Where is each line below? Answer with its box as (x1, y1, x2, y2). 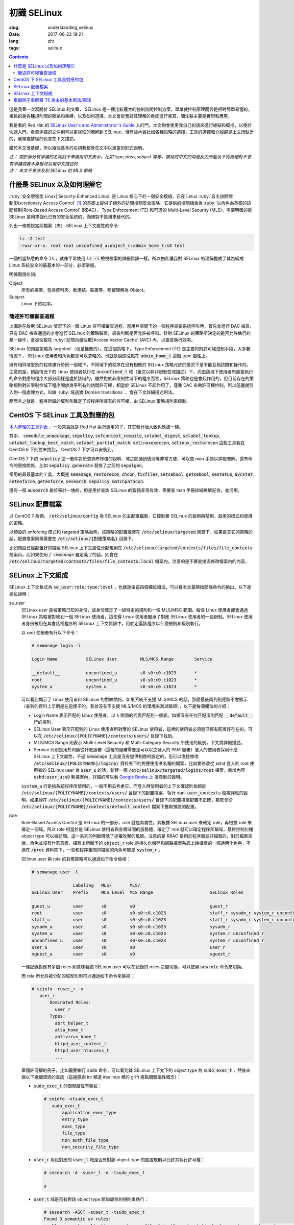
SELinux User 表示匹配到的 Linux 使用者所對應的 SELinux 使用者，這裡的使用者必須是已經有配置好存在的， (33, 726, 248, 732)
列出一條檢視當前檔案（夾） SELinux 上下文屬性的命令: (9, 223, 120, 229)
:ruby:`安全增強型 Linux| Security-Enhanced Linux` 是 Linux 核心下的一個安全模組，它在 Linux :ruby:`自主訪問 (9, 193, 229, 199)
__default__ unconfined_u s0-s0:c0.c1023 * (31, 670, 197, 676)
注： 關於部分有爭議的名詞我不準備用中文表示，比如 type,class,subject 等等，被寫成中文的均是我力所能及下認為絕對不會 (9, 154, 252, 160)
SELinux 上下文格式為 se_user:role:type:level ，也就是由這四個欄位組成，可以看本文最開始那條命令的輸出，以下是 (9, 584, 252, 590)
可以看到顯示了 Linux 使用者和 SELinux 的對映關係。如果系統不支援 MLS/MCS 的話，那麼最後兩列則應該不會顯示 (21, 696, 248, 703)
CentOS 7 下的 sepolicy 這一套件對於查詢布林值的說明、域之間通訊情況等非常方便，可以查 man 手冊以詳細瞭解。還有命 (9, 456, 253, 462)
